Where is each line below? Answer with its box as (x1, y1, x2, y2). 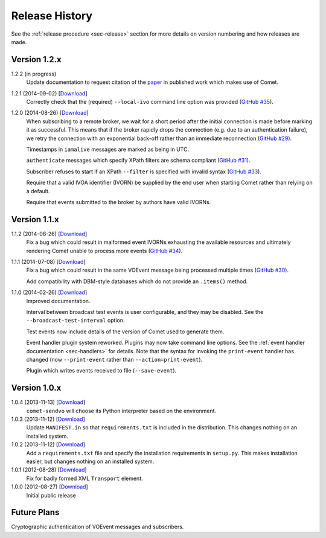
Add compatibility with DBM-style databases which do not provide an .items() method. (26, 278, 248, 285)
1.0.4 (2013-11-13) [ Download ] (11, 399, 86, 406)
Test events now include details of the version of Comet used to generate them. (26, 328, 225, 335)
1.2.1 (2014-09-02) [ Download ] (11, 89, 88, 97)
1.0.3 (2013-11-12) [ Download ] (11, 415, 86, 423)
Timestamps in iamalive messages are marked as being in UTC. (26, 146, 190, 153)
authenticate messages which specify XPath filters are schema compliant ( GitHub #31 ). (26, 157, 251, 164)
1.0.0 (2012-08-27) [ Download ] (11, 483, 88, 490)
